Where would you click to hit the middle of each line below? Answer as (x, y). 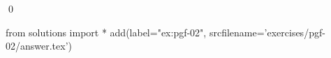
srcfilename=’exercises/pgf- (267, 32)
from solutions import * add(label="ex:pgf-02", (106, 32)
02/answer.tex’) (39, 46)
